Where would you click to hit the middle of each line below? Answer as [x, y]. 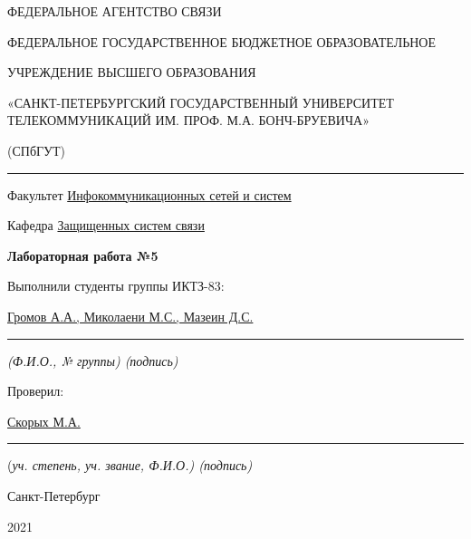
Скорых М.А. [44, 421]
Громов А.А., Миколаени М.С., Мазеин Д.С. [130, 316]
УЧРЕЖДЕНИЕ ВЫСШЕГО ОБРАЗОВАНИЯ [132, 72]
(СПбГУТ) [37, 150]
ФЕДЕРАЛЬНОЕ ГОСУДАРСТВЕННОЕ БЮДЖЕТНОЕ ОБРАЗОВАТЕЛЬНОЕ [222, 41]
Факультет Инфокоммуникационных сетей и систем [149, 194]
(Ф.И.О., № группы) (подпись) [93, 360]
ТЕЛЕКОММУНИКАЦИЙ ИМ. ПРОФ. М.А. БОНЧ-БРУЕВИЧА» [188, 120]
